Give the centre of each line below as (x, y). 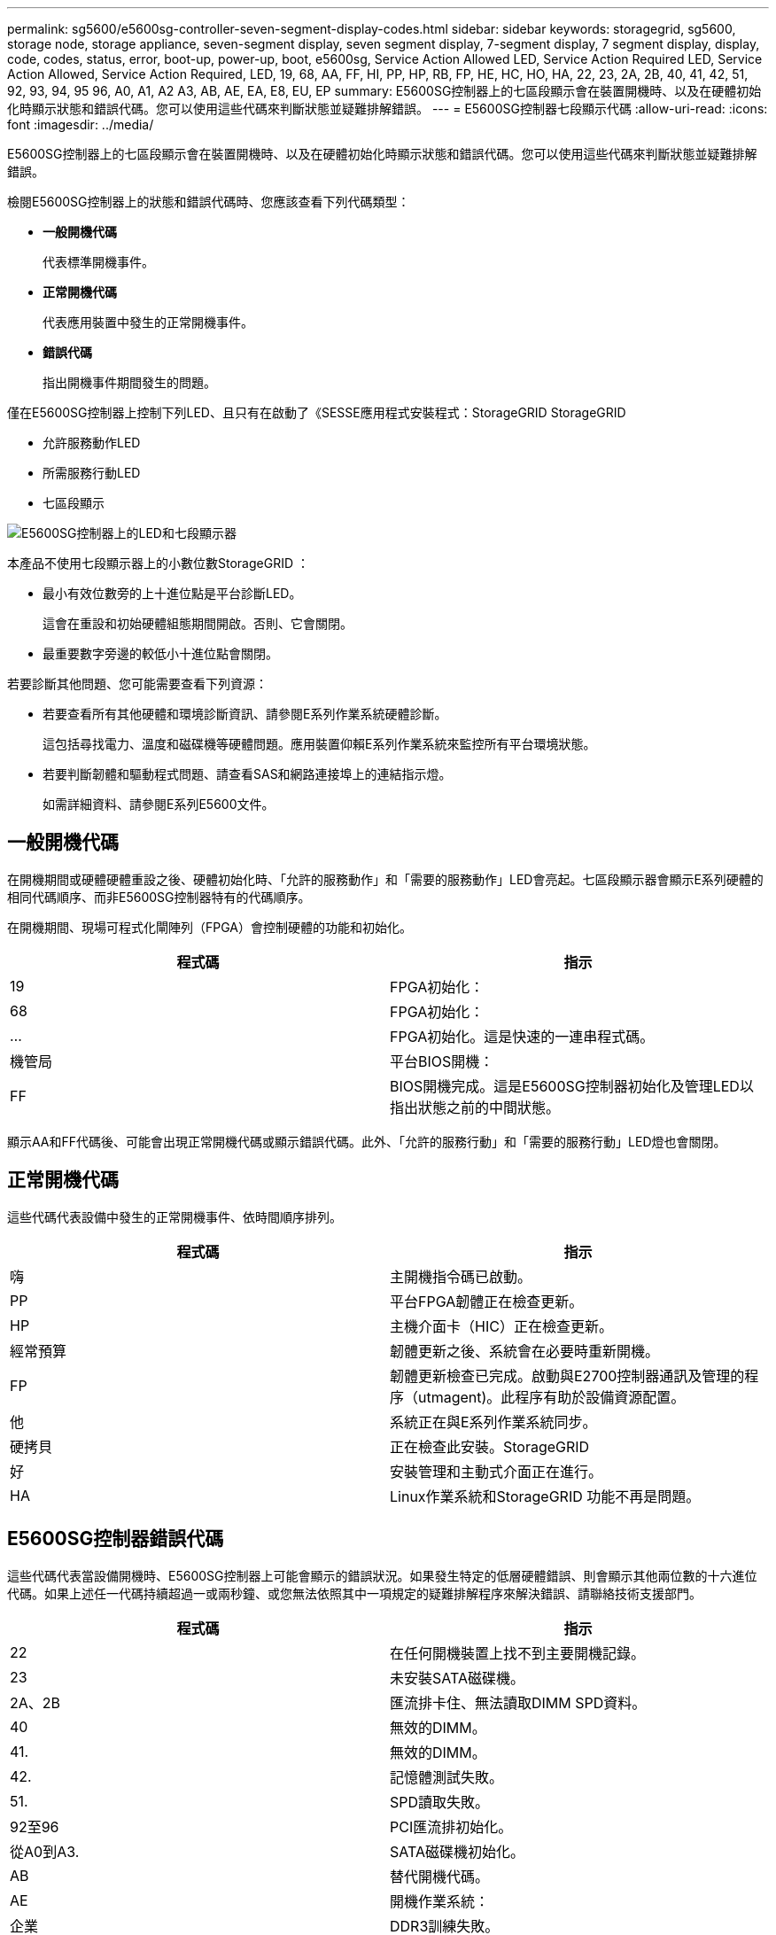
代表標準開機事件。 (98, 262)
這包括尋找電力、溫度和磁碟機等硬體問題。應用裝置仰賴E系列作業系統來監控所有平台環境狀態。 (319, 744)
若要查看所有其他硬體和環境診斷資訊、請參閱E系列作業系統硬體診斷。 (245, 714)
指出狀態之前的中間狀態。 (475, 1107)
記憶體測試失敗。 (447, 1777)
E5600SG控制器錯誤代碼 (116, 1539)
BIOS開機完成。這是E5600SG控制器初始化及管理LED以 (572, 1086)
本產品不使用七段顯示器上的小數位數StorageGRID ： (158, 563)
